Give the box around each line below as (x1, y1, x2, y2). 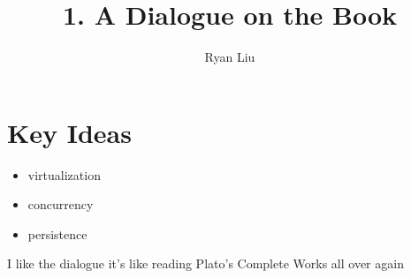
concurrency (27, 195, 94, 214)
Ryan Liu (204, 48, 255, 66)
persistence (27, 224, 88, 243)
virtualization (27, 165, 101, 184)
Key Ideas (7, 114, 132, 150)
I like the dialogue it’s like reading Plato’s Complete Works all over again (7, 254, 404, 273)
